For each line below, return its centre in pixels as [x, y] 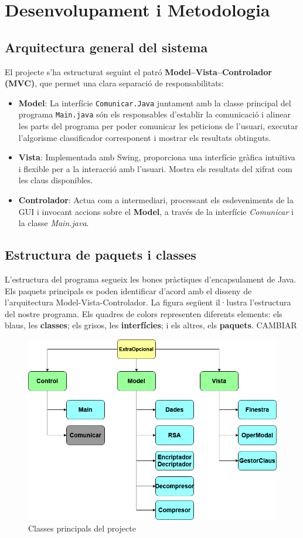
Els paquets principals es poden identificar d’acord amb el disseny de [128, 290]
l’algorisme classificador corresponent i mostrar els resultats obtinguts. [145, 137]
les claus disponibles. [56, 180]
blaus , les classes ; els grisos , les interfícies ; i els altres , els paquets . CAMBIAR [151, 325]
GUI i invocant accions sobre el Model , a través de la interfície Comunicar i [156, 211]
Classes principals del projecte [82, 528]
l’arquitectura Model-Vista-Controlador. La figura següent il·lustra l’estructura [148, 302]
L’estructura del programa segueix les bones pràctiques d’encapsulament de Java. [151, 279]
